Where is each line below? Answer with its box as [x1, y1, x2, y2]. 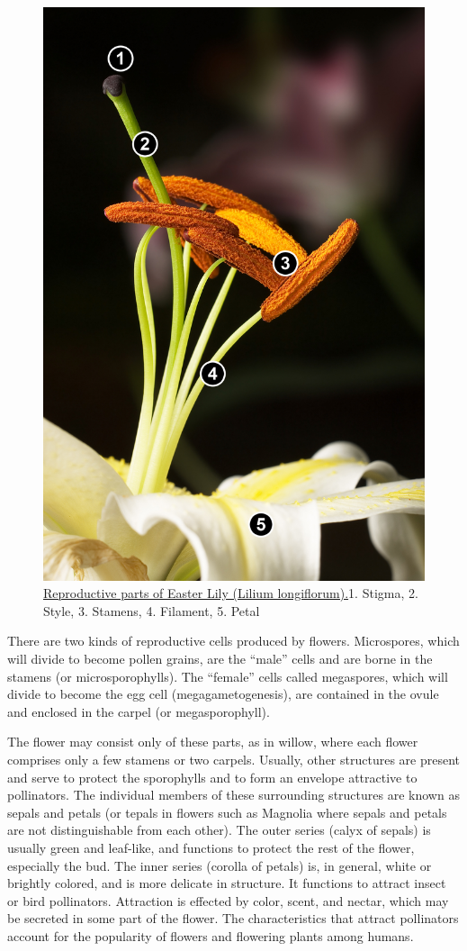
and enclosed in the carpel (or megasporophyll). [7, 702, 270, 720]
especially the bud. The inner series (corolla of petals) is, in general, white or [7, 856, 432, 874]
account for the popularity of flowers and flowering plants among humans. [7, 926, 414, 945]
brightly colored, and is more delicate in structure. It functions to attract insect [7, 874, 446, 892]
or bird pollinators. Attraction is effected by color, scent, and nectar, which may [7, 891, 449, 910]
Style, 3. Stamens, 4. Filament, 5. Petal [43, 601, 260, 620]
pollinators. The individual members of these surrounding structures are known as [7, 785, 460, 804]
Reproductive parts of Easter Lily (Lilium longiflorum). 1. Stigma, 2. [43, 584, 418, 602]
